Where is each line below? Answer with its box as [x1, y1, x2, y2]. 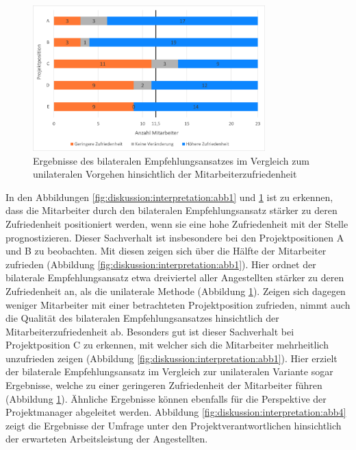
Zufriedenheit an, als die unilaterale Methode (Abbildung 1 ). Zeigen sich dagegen [5, 283, 346, 298]
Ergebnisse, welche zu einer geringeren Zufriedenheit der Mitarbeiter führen [5, 378, 322, 392]
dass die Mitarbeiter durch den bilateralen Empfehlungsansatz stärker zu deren [5, 203, 338, 217]
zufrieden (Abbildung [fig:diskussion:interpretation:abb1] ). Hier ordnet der [5, 257, 316, 271]
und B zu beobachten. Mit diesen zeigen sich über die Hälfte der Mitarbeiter [5, 244, 327, 258]
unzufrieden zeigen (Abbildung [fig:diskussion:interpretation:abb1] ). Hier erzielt [5, 351, 338, 365]
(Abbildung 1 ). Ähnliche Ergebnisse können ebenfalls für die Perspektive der [5, 391, 327, 405]
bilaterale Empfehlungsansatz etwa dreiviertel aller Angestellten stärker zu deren [5, 270, 344, 285]
